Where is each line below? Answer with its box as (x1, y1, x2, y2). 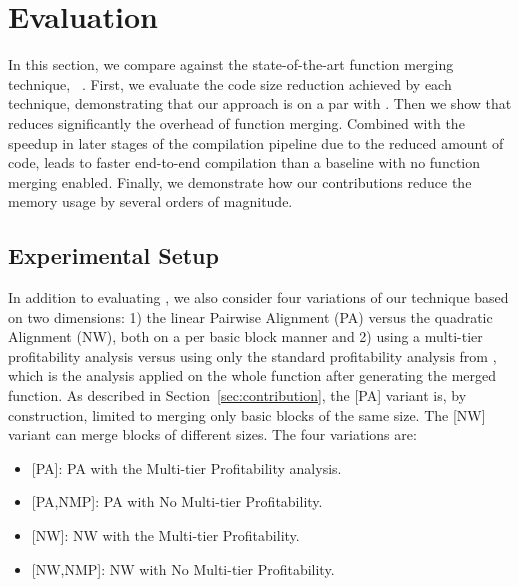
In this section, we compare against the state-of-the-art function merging (8, 54, 454, 75)
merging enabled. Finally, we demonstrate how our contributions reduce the (8, 171, 472, 192)
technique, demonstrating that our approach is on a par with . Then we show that (8, 93, 512, 114)
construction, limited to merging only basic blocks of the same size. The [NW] (8, 404, 486, 425)
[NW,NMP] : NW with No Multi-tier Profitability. (31, 558, 335, 579)
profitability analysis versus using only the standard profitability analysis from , (8, 345, 497, 366)
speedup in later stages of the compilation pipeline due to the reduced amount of (8, 132, 504, 153)
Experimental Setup (8, 240, 219, 271)
